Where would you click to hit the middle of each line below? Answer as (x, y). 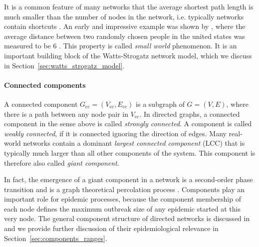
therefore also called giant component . (62, 162)
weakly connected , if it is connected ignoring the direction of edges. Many (115, 133)
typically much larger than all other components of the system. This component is (130, 152)
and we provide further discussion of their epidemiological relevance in (111, 228)
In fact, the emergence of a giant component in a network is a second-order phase (129, 179)
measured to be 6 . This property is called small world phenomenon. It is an (121, 46)
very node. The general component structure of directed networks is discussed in (127, 218)
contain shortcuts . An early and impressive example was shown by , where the (125, 26)
